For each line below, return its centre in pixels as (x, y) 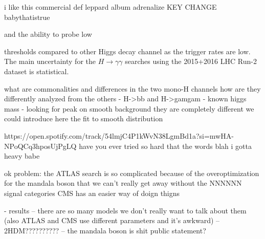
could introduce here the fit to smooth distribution (84, 118)
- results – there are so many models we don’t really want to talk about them (125, 210)
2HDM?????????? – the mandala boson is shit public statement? (105, 230)
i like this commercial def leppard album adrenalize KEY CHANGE (111, 7)
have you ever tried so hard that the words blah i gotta (165, 146)
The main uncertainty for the (50, 61)
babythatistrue (27, 17)
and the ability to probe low (48, 34)
